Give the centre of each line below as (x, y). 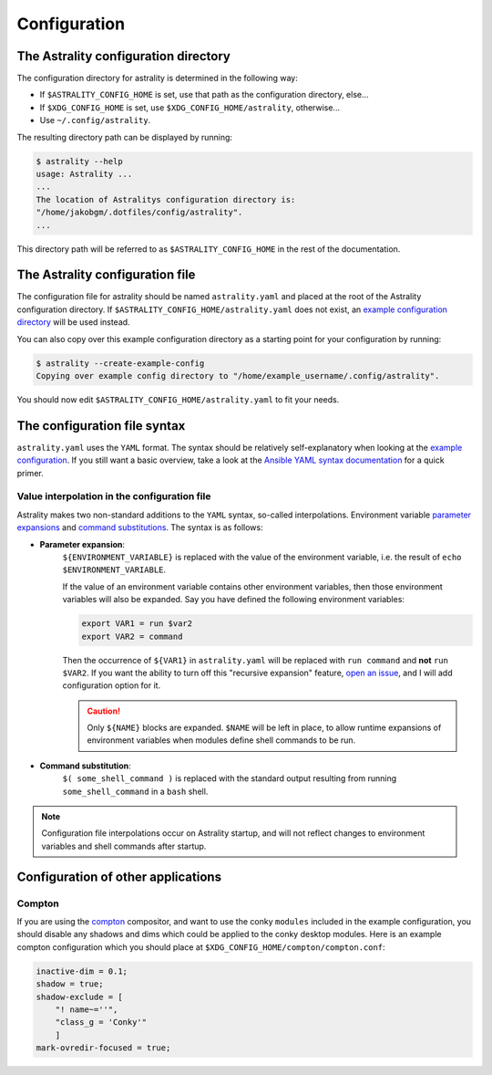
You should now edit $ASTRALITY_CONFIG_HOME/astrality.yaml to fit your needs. (178, 399)
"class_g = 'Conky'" (101, 1023)
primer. (31, 473)
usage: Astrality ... (84, 174)
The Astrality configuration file (106, 275)
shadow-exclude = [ (79, 997)
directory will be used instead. (74, 322)
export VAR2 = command (132, 636)
